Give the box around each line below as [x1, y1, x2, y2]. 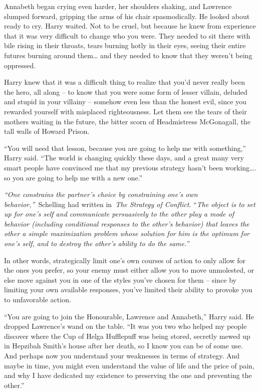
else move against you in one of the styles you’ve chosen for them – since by [4, 274, 236, 285]
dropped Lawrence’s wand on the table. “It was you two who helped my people [4, 321, 247, 331]
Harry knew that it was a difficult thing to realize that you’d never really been [4, 77, 245, 87]
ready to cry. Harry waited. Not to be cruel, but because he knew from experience [4, 21, 256, 31]
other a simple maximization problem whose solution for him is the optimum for [4, 228, 249, 239]
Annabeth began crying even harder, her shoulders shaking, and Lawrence [4, 1, 232, 11]
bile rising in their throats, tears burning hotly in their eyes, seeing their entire [4, 40, 246, 51]
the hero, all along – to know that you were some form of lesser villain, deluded [4, 86, 247, 97]
